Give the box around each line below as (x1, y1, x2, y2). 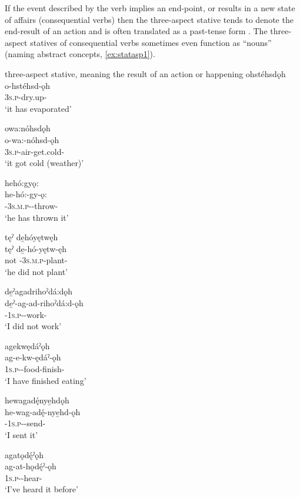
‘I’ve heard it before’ (5, 483, 78, 495)
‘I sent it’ (5, 429, 38, 440)
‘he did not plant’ (5, 265, 68, 277)
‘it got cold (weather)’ (5, 157, 84, 169)
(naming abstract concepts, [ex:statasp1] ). (5, 48, 155, 60)
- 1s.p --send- (5, 417, 46, 429)
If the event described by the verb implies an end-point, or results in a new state (5, 2, 295, 14)
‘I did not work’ (5, 320, 62, 332)
